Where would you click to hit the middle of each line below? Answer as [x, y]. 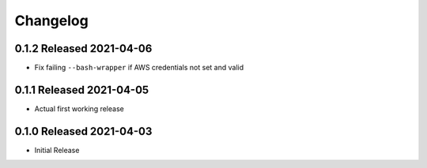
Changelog [51, 21]
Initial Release [57, 150]
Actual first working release [79, 108]
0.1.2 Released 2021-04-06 [83, 49]
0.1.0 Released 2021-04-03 [83, 131]
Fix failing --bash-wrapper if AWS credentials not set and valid [139, 68]
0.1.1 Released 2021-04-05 [82, 90]
